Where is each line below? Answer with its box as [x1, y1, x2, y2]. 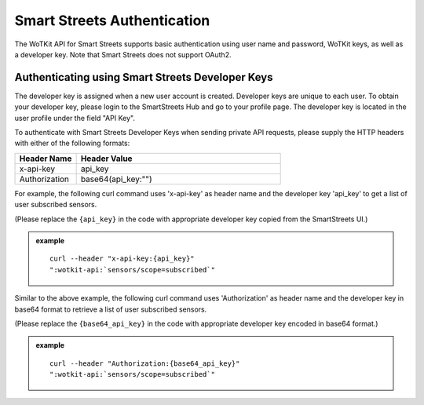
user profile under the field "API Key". [14, 113, 135, 122]
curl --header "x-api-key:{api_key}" [49, 254, 196, 263]
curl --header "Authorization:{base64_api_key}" [49, 359, 240, 368]
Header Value [80, 153, 133, 164]
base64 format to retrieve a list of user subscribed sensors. [14, 305, 207, 314]
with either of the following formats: [14, 138, 130, 148]
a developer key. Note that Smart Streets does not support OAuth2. [14, 49, 232, 59]
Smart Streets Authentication [14, 12, 210, 29]
